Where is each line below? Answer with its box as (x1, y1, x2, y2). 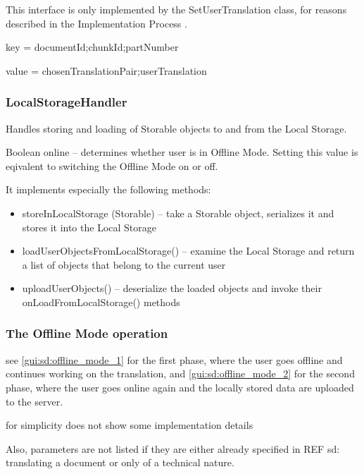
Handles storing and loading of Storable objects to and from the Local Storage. (6, 121, 347, 135)
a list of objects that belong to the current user (22, 257, 226, 272)
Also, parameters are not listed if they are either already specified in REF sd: (6, 441, 340, 456)
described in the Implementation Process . (6, 16, 187, 30)
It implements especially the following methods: (6, 182, 211, 197)
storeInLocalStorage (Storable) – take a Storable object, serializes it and (22, 205, 334, 220)
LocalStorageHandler (6, 93, 127, 111)
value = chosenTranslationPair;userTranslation (6, 63, 207, 78)
